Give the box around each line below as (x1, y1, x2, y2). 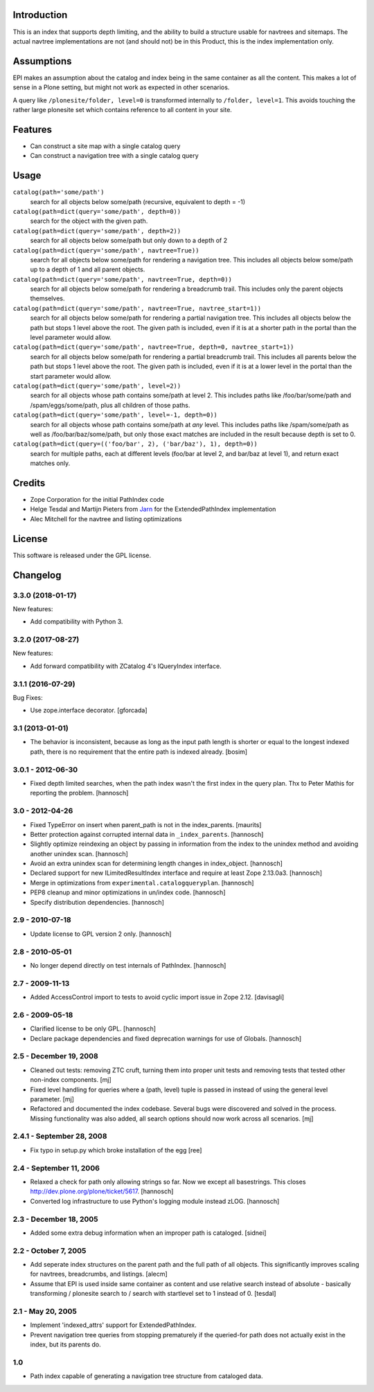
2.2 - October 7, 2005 (12, 1246, 87, 1256)
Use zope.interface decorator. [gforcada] (30, 706, 148, 714)
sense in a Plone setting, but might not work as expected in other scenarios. (12, 83, 230, 91)
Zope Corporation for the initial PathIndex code (30, 496, 165, 504)
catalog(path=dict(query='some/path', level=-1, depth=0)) (12, 411, 218, 419)
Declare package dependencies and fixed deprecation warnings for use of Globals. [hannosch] (30, 1034, 302, 1042)
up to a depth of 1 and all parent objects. (30, 265, 145, 273)
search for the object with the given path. (30, 217, 148, 225)
